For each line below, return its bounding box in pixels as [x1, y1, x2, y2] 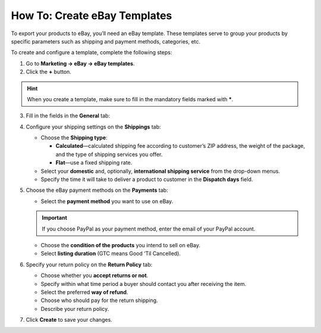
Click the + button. [26, 69, 71, 76]
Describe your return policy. [40, 305, 109, 312]
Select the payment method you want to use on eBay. [40, 197, 174, 205]
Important [42, 214, 68, 222]
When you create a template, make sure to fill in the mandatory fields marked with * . [27, 95, 234, 102]
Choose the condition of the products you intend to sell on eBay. [40, 241, 200, 248]
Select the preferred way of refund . [40, 288, 128, 295]
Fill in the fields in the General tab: [26, 112, 110, 119]
